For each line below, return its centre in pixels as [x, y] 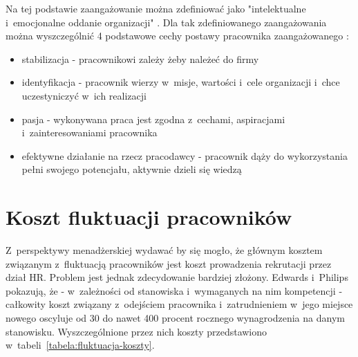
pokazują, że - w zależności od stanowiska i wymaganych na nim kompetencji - [174, 290]
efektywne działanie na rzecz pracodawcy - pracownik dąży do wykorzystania [185, 155]
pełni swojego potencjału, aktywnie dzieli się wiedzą [132, 169]
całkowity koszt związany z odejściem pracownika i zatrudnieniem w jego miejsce [179, 304]
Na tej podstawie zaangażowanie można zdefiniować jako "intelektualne [156, 8]
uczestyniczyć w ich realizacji [84, 95]
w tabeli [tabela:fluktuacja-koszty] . [80, 345]
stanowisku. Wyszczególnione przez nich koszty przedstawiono [136, 331]
